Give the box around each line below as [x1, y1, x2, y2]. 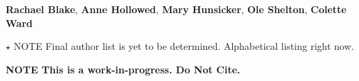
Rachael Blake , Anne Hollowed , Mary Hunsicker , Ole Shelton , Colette [6, 2, 346, 16]
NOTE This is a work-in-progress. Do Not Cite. [6, 62, 240, 76]
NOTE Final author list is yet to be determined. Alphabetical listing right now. [13, 39, 354, 53]
